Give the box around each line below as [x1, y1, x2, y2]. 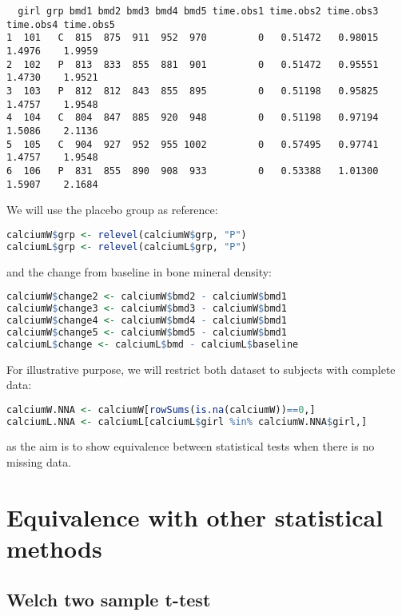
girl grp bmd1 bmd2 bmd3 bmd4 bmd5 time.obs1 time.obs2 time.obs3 [18, 6, 379, 17]
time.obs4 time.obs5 [6, 18, 116, 30]
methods [6, 532, 102, 564]
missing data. [6, 454, 72, 471]
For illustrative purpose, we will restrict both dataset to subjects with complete [6, 360, 396, 377]
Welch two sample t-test [6, 586, 211, 611]
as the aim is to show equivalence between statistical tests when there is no [6, 438, 375, 455]
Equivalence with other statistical [6, 500, 384, 533]
